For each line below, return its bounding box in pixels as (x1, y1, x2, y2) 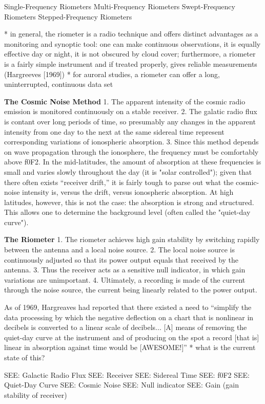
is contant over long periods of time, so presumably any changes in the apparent (4, 116, 256, 126)
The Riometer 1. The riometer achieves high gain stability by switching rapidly (4, 234, 260, 245)
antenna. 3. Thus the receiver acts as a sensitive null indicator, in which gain (4, 264, 246, 275)
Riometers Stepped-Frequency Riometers (4, 11, 132, 22)
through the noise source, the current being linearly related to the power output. (4, 284, 257, 295)
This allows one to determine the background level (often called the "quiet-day (4, 207, 251, 217)
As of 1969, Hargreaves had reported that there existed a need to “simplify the (4, 302, 252, 313)
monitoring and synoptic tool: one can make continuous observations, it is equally (4, 38, 261, 49)
